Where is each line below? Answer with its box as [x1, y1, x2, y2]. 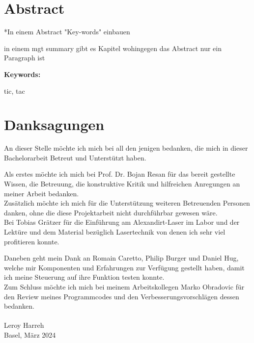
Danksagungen [4, 114, 105, 134]
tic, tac [4, 85, 25, 96]
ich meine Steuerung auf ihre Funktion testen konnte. [4, 272, 165, 282]
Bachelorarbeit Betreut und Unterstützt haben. [4, 152, 146, 162]
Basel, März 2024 [4, 329, 56, 340]
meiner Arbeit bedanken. [4, 188, 79, 198]
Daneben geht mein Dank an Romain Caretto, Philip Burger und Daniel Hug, [4, 253, 239, 263]
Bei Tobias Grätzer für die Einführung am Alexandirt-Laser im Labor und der [4, 217, 240, 227]
